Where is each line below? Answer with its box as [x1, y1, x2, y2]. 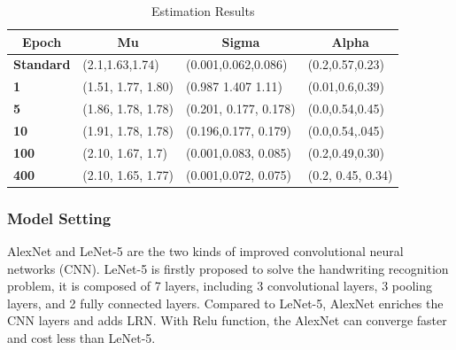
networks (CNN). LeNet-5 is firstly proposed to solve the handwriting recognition [7, 259, 449, 277]
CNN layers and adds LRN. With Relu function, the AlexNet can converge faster [7, 311, 447, 330]
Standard [13, 55, 71, 74]
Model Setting [7, 206, 112, 229]
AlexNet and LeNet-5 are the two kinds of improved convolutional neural [7, 241, 404, 260]
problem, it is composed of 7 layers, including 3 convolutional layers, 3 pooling [7, 276, 432, 295]
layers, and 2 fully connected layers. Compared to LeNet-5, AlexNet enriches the [7, 293, 444, 312]
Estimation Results [151, 2, 255, 19]
